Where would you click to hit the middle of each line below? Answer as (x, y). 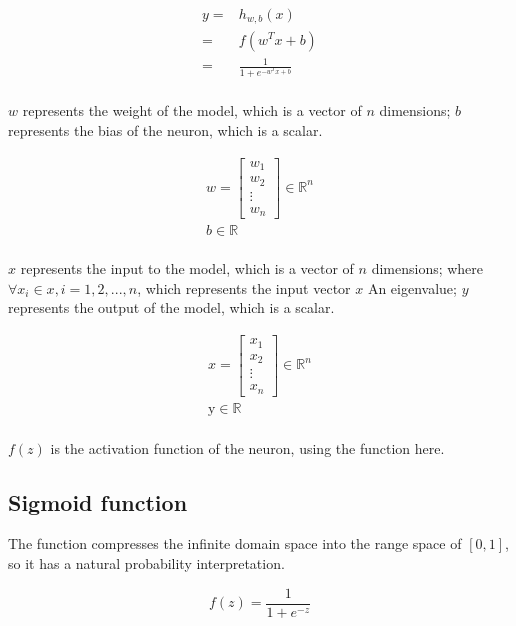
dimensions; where (427, 268)
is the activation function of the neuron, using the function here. (247, 447)
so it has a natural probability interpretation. (146, 563)
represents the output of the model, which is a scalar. (171, 307)
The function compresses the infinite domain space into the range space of (235, 543)
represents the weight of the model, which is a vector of (192, 110)
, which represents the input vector (244, 287)
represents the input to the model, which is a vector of (187, 268)
